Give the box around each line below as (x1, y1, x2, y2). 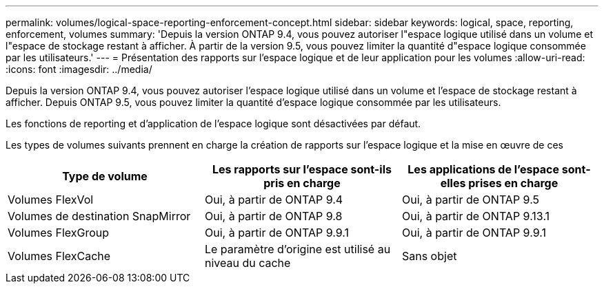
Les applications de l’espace (407, 162, 560, 176)
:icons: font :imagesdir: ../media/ (6, 63, 152, 75)
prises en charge (468, 176, 558, 190)
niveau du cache (204, 256, 291, 270)
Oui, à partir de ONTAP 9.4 (204, 193, 343, 206)
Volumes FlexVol (8, 193, 94, 206)
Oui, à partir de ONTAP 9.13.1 (401, 209, 550, 223)
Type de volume (62, 169, 148, 183)
